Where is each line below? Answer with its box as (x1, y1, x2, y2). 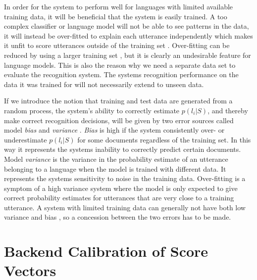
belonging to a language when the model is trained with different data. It (4, 163, 226, 174)
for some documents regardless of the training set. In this (77, 134, 251, 144)
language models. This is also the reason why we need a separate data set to (4, 59, 236, 70)
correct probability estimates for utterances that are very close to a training (4, 192, 234, 203)
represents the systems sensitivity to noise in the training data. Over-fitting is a (4, 173, 246, 184)
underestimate (4, 134, 47, 144)
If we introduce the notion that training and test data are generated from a (4, 95, 233, 106)
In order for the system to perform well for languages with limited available (4, 1, 233, 11)
